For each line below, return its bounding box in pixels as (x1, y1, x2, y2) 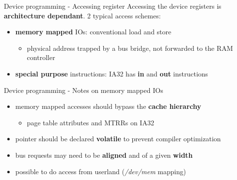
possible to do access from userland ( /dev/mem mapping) (15, 166, 186, 176)
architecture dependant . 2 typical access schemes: (4, 10, 161, 20)
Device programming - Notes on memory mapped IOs (4, 85, 163, 95)
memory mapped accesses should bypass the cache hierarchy (15, 101, 201, 111)
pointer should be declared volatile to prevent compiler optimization (15, 134, 221, 144)
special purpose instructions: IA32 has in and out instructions (15, 68, 208, 78)
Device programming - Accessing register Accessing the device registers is (4, 1, 221, 11)
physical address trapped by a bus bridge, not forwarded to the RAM (27, 43, 233, 53)
